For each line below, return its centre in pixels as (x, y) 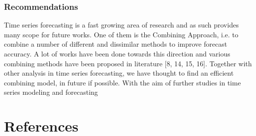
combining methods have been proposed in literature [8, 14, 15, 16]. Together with (128, 63)
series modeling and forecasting (51, 92)
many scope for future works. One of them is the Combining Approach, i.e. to (121, 34)
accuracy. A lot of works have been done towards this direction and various (117, 54)
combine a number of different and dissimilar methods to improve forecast (116, 44)
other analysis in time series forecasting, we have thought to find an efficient (119, 73)
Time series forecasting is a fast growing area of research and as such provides (121, 25)
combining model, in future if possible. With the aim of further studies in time (123, 82)
